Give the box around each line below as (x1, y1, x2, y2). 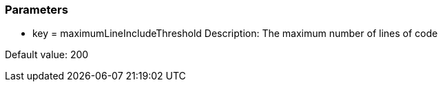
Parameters (5, 3, 68, 16)
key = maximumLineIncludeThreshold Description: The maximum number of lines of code (32, 27, 438, 40)
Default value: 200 (5, 49, 89, 61)
